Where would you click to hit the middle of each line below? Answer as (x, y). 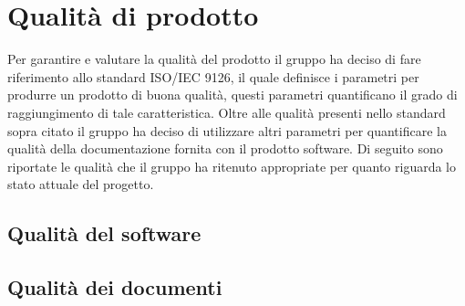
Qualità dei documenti (115, 287)
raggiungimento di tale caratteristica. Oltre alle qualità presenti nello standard (227, 112)
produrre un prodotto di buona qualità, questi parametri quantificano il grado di (232, 95)
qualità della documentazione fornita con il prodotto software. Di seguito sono (225, 148)
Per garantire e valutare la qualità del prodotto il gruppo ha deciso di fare (214, 59)
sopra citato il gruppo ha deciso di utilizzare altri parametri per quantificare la (227, 130)
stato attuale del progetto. (81, 184)
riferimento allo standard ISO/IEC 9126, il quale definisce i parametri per (213, 76)
